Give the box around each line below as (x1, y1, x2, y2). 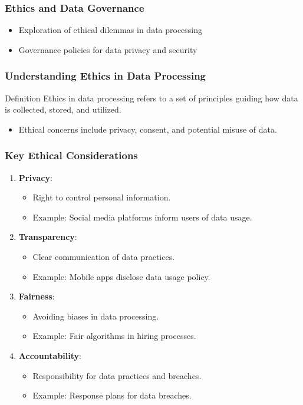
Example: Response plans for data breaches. (32, 389, 192, 401)
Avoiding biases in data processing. (32, 309, 159, 322)
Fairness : (18, 290, 55, 302)
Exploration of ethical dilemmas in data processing (18, 24, 203, 36)
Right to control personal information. (32, 191, 171, 203)
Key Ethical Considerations (5, 148, 138, 163)
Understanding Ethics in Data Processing (5, 68, 206, 83)
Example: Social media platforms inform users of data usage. (32, 210, 252, 223)
